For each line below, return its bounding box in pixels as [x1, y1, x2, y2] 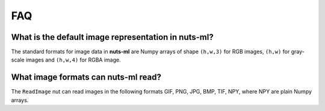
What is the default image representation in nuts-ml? [11, 32, 214, 42]
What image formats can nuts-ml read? [11, 72, 162, 83]
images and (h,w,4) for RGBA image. [25, 56, 121, 63]
